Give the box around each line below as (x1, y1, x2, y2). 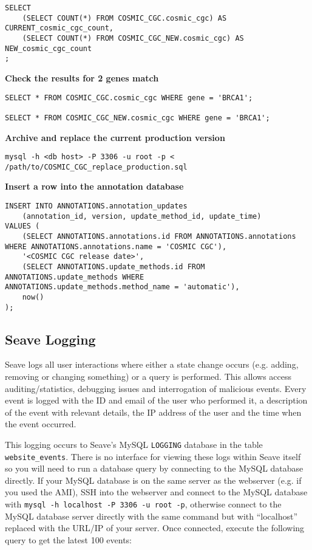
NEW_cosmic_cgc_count (5, 44, 92, 53)
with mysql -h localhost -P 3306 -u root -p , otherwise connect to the (5, 498, 282, 510)
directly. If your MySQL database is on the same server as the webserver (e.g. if (5, 473, 302, 486)
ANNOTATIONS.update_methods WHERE (5, 272, 144, 281)
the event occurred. (5, 418, 76, 430)
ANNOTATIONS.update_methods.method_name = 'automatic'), (5, 283, 240, 292)
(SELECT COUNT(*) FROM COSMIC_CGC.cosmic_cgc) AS (22, 13, 227, 22)
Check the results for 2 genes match (5, 71, 159, 84)
